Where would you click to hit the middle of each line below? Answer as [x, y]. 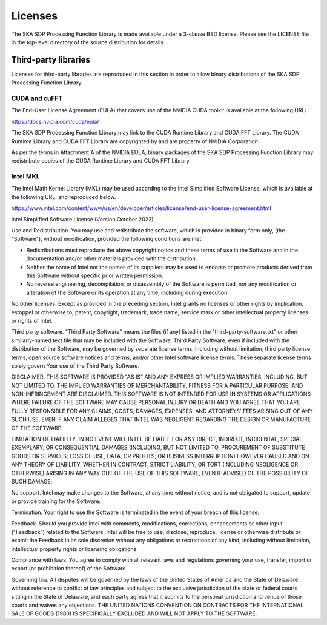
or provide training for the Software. [56, 501]
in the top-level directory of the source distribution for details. [88, 42]
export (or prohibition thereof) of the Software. [69, 569]
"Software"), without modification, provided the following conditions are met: [107, 239]
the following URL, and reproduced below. [64, 197]
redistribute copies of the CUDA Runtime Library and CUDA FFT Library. [101, 161]
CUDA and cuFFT [37, 98]
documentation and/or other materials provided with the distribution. [112, 258]
